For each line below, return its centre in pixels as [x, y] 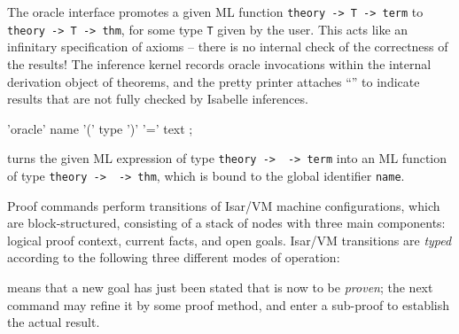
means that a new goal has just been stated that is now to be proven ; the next [220, 287]
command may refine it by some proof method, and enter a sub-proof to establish [229, 304]
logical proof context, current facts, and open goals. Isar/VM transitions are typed [229, 240]
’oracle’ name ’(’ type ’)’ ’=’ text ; [100, 128]
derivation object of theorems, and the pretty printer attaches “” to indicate [214, 81]
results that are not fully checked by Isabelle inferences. [158, 99]
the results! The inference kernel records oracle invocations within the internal [219, 63]
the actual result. [54, 322]
